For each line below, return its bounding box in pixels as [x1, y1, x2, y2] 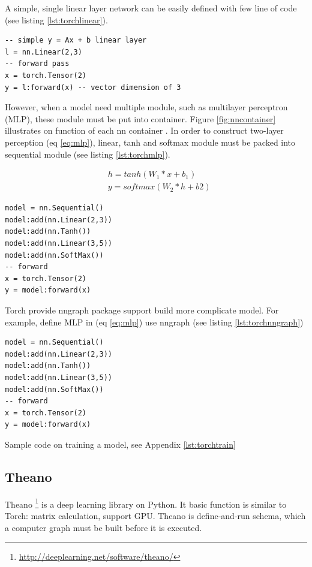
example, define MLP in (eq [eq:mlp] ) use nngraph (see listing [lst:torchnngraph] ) [5, 315, 304, 328]
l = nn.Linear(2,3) [5, 47, 82, 56]
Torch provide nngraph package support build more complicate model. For [5, 303, 279, 316]
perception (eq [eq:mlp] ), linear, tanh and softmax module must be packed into [5, 135, 296, 148]
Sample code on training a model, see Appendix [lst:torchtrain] [5, 438, 236, 450]
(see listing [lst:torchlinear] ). [5, 13, 108, 26]
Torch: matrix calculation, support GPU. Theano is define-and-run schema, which [5, 509, 306, 521]
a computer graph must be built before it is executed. [5, 521, 202, 533]
